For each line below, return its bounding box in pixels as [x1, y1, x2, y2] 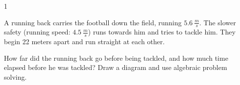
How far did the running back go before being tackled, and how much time [4, 52, 228, 63]
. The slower [199, 17, 236, 27]
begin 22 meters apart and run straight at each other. [4, 36, 165, 47]
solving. [4, 72, 27, 82]
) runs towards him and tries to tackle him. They [88, 27, 236, 37]
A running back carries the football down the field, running [4, 17, 182, 27]
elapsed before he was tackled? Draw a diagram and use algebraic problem [4, 62, 227, 72]
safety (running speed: [4, 27, 71, 37]
